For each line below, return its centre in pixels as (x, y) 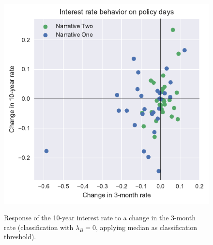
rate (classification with (39, 227)
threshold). (20, 237)
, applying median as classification (147, 227)
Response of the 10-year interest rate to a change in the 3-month (100, 218)
